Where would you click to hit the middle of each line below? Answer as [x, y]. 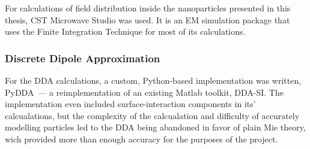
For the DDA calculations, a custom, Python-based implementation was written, [153, 80]
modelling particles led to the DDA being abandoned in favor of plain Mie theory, [155, 127]
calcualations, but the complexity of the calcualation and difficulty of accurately [152, 115]
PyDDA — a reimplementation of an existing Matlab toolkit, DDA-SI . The [144, 92]
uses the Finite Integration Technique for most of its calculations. [125, 31]
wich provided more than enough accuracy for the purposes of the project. [141, 139]
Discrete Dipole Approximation [83, 58]
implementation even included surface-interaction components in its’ [130, 104]
